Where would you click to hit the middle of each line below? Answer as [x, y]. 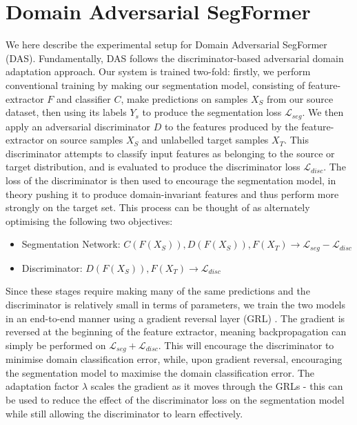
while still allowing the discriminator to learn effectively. [124, 413]
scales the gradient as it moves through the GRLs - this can [217, 386]
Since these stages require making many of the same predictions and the [158, 291]
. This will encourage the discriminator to [246, 345]
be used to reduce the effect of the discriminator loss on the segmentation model [175, 399]
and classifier [84, 98]
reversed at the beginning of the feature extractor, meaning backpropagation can [176, 332]
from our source [300, 98]
